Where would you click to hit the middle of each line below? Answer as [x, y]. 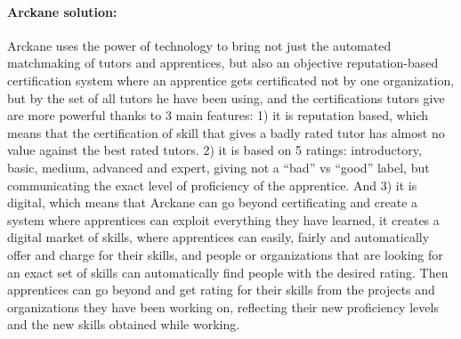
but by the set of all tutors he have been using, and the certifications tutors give [226, 97]
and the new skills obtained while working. [124, 324]
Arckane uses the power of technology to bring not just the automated [199, 45]
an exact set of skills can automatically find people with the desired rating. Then [228, 272]
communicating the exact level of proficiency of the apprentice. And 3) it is [212, 185]
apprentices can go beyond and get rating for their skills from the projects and [221, 290]
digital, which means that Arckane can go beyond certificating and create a [213, 202]
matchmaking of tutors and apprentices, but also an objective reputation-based [223, 63]
